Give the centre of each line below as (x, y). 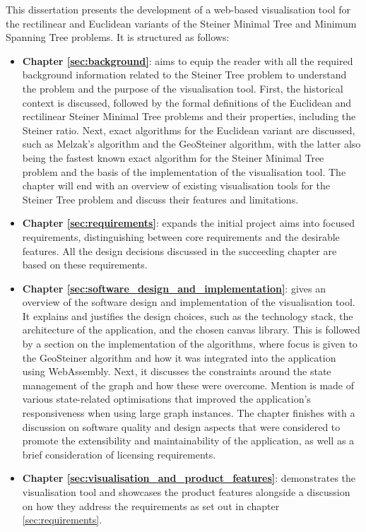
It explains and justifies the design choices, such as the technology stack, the (188, 315)
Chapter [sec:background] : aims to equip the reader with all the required (188, 60)
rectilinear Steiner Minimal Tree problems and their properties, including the (189, 116)
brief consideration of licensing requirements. (119, 454)
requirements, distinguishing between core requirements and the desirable (181, 236)
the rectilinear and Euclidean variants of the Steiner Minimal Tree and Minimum (181, 23)
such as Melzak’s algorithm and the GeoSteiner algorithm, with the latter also (191, 144)
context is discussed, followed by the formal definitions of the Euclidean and (187, 102)
